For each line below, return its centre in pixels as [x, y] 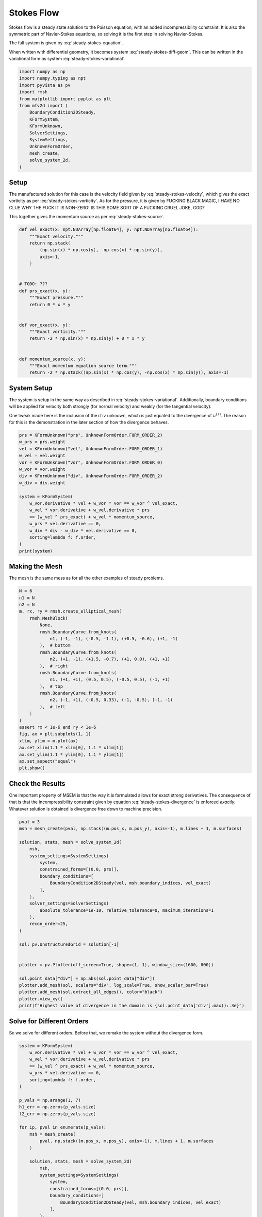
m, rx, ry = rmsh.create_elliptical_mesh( [70, 611]
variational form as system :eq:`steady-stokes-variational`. [67, 59]
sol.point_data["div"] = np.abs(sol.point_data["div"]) [87, 978]
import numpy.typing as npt [52, 78]
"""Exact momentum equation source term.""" [83, 366]
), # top [51, 686]
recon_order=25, [49, 924]
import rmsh [33, 92]
